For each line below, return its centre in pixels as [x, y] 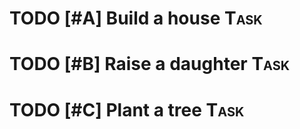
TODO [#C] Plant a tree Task [127, 109]
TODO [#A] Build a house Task [136, 18]
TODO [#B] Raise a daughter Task [150, 64]
